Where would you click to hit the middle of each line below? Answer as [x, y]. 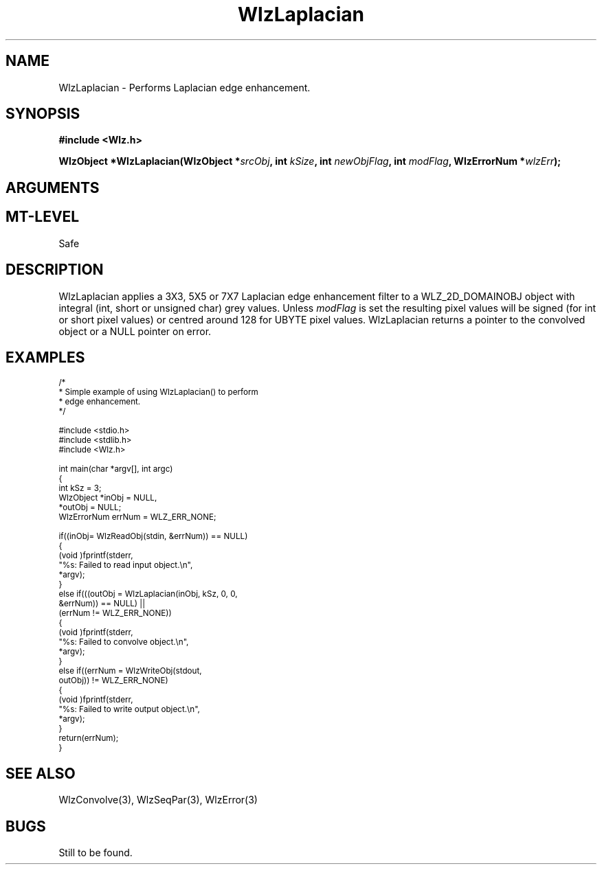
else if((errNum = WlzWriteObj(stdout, [130, 671]
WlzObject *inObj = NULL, [108, 498]
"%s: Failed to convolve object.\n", [124, 642]
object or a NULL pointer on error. [135, 331]
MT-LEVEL [43, 217]
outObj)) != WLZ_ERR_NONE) [113, 681]
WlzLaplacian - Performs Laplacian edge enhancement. [185, 87]
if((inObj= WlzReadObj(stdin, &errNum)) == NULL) [153, 537]
